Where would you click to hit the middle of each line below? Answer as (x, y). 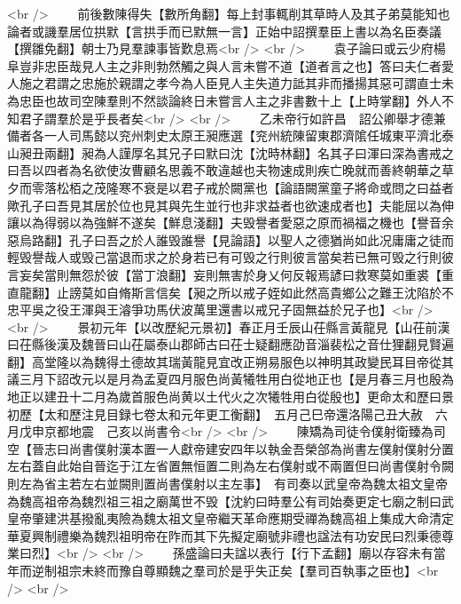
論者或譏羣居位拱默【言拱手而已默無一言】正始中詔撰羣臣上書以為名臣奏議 (224, 31)
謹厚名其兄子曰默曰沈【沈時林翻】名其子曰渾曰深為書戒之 (286, 152)
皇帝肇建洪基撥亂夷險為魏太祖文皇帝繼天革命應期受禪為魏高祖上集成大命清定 (230, 518)
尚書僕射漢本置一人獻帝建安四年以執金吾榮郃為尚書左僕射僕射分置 (261, 448)
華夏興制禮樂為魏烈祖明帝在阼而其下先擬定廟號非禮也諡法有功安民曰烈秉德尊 (230, 535)
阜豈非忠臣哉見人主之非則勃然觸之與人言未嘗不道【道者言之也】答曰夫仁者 (224, 65)
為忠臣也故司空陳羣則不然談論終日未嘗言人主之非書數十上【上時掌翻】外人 (224, 100)
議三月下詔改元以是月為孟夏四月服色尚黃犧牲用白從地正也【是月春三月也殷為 (230, 379)
